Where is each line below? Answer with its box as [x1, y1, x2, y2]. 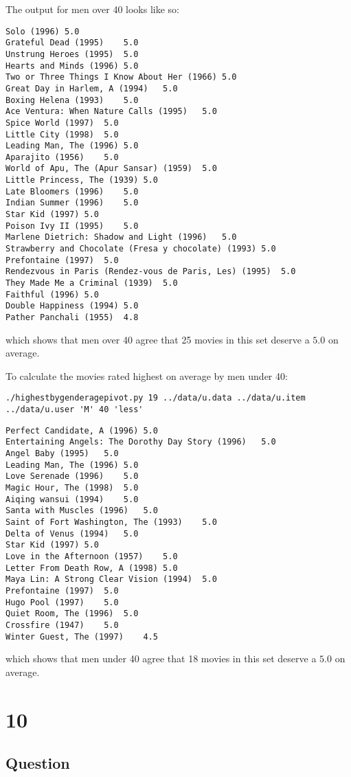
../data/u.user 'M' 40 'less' [5, 405, 144, 415]
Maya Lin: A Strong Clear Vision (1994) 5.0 [5, 574, 217, 585]
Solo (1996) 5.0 [5, 26, 80, 36]
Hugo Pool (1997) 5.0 [5, 597, 119, 607]
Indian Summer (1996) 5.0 [5, 198, 139, 208]
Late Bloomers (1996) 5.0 [5, 186, 139, 196]
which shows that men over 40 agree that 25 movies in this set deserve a [5, 332, 310, 346]
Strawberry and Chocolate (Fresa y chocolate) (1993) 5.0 [5, 244, 276, 254]
